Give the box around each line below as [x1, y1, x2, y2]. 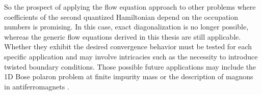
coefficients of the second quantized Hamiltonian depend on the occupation [4, 11, 239, 22]
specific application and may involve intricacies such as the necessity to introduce [4, 51, 258, 61]
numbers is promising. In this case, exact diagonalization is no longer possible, [4, 21, 249, 32]
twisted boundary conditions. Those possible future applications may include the [4, 61, 256, 72]
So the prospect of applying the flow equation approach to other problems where [4, 2, 256, 12]
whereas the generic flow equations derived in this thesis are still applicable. [4, 31, 241, 42]
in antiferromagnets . [4, 81, 69, 91]
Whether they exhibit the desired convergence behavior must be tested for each [4, 41, 252, 52]
